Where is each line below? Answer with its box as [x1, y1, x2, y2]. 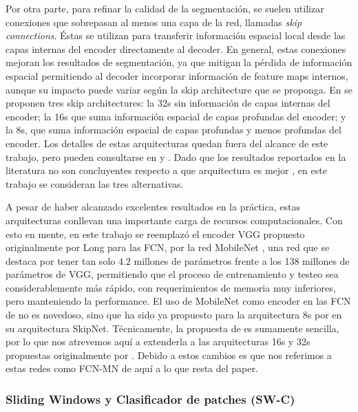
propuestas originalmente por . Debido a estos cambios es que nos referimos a [6, 347, 332, 362]
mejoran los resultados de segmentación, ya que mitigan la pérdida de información [6, 55, 352, 69]
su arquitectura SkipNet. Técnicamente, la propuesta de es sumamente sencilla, [6, 321, 339, 335]
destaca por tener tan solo [6, 253, 116, 268]
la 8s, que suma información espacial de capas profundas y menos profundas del [6, 122, 341, 137]
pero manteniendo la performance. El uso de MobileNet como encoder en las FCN [6, 294, 351, 308]
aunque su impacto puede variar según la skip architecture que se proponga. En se [6, 82, 353, 96]
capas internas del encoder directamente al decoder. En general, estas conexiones [6, 41, 346, 56]
